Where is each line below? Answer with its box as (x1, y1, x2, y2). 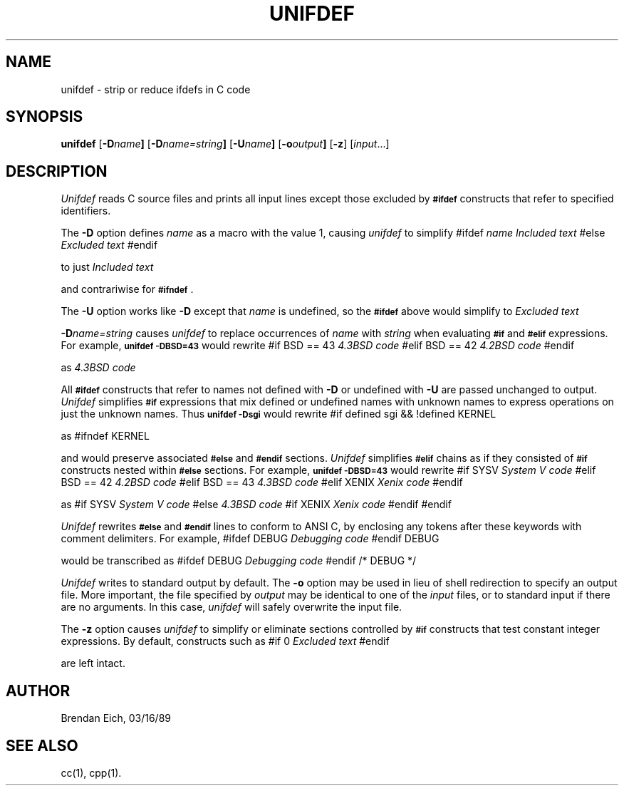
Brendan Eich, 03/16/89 (61, 712, 172, 725)
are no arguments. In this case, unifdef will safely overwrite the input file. (61, 601, 402, 614)
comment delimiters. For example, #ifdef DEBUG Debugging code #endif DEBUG (61, 532, 440, 545)
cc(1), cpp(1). (61, 766, 122, 779)
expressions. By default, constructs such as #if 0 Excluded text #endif (61, 635, 390, 648)
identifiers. (61, 205, 111, 217)
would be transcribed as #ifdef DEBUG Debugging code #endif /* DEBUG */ (61, 554, 417, 567)
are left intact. (61, 657, 125, 670)
